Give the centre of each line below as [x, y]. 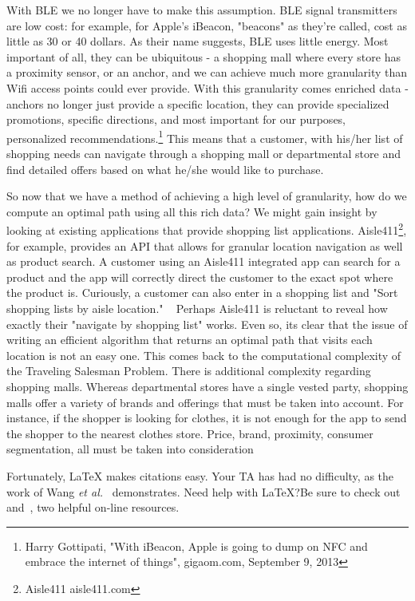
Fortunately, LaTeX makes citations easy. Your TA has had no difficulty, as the [200, 475]
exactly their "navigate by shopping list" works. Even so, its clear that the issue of [207, 324]
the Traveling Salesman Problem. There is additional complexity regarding [189, 371]
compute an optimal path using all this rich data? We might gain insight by [192, 211]
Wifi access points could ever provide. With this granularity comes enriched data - [207, 87]
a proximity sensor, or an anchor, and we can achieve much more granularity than [207, 72]
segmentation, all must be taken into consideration [130, 449]
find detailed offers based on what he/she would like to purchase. [165, 169]
